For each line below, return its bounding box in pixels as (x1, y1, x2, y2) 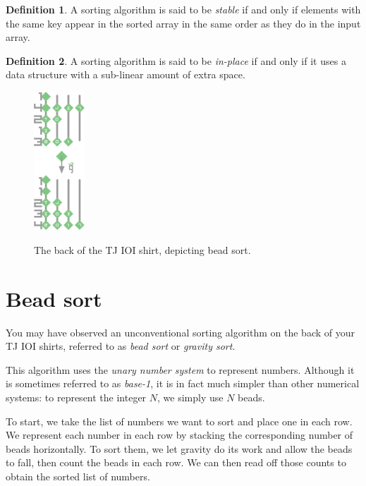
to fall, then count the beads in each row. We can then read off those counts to (6, 455, 346, 470)
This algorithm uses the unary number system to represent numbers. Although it (6, 362, 355, 377)
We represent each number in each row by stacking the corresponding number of (6, 427, 353, 442)
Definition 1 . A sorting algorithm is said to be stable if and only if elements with (6, 2, 361, 16)
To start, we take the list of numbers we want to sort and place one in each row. (6, 413, 353, 428)
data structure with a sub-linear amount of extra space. (6, 67, 245, 82)
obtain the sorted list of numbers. (6, 468, 150, 483)
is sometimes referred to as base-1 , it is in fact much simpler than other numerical (6, 376, 360, 391)
